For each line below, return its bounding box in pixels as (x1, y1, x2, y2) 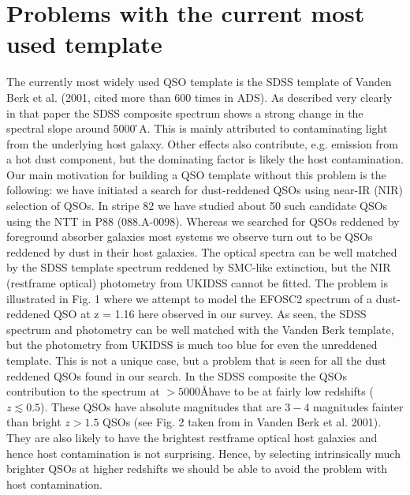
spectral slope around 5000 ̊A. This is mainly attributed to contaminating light (6, 120, 388, 137)
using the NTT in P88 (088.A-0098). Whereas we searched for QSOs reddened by (6, 212, 400, 229)
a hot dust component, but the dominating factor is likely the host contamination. (6, 151, 404, 167)
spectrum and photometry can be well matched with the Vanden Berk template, (6, 321, 394, 337)
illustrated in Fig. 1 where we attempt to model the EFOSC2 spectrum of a (6, 290, 373, 306)
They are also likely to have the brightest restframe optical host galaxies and (6, 429, 378, 445)
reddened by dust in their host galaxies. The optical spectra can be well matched (6, 243, 397, 260)
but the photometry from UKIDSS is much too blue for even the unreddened (6, 336, 378, 353)
